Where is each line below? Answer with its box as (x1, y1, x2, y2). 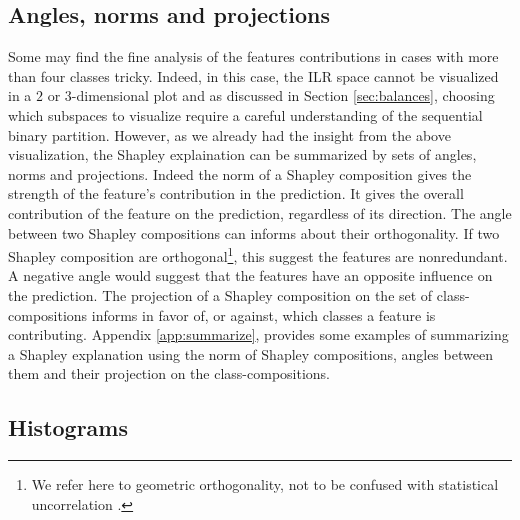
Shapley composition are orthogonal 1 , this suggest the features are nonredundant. (8, 243, 508, 266)
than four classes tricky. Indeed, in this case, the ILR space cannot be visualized (8, 65, 499, 86)
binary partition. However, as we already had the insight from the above (8, 124, 451, 145)
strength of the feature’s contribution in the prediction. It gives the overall (8, 183, 464, 204)
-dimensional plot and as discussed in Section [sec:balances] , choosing (71, 85, 495, 106)
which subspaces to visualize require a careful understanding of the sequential (8, 104, 483, 125)
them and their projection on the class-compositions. (8, 363, 330, 384)
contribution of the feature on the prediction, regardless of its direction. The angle (8, 202, 512, 223)
